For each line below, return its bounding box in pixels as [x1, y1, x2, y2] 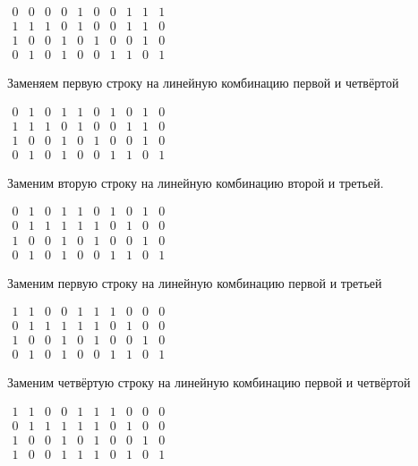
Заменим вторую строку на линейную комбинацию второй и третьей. [7, 173, 384, 191]
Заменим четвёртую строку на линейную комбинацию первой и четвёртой [7, 373, 411, 392]
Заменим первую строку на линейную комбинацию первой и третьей [7, 273, 382, 292]
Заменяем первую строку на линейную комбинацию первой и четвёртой [7, 73, 399, 92]
